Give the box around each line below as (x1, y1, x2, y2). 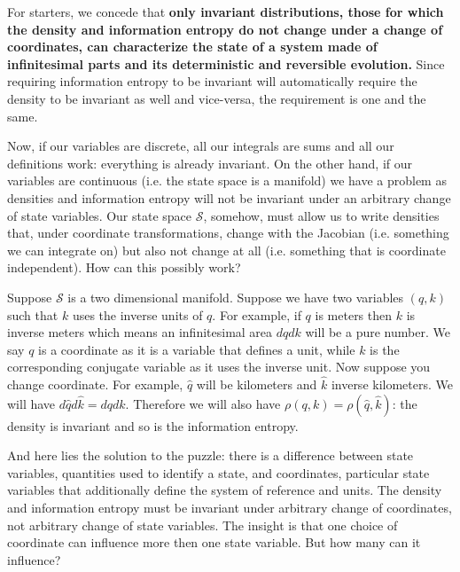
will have (7, 394, 56, 412)
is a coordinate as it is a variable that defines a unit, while (38, 340, 355, 358)
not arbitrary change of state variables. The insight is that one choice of (7, 515, 398, 534)
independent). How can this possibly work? (7, 258, 241, 277)
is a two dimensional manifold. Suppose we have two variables (67, 287, 404, 306)
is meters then (315, 305, 393, 324)
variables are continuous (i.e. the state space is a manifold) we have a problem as (7, 171, 447, 190)
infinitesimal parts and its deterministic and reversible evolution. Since (7, 54, 445, 73)
